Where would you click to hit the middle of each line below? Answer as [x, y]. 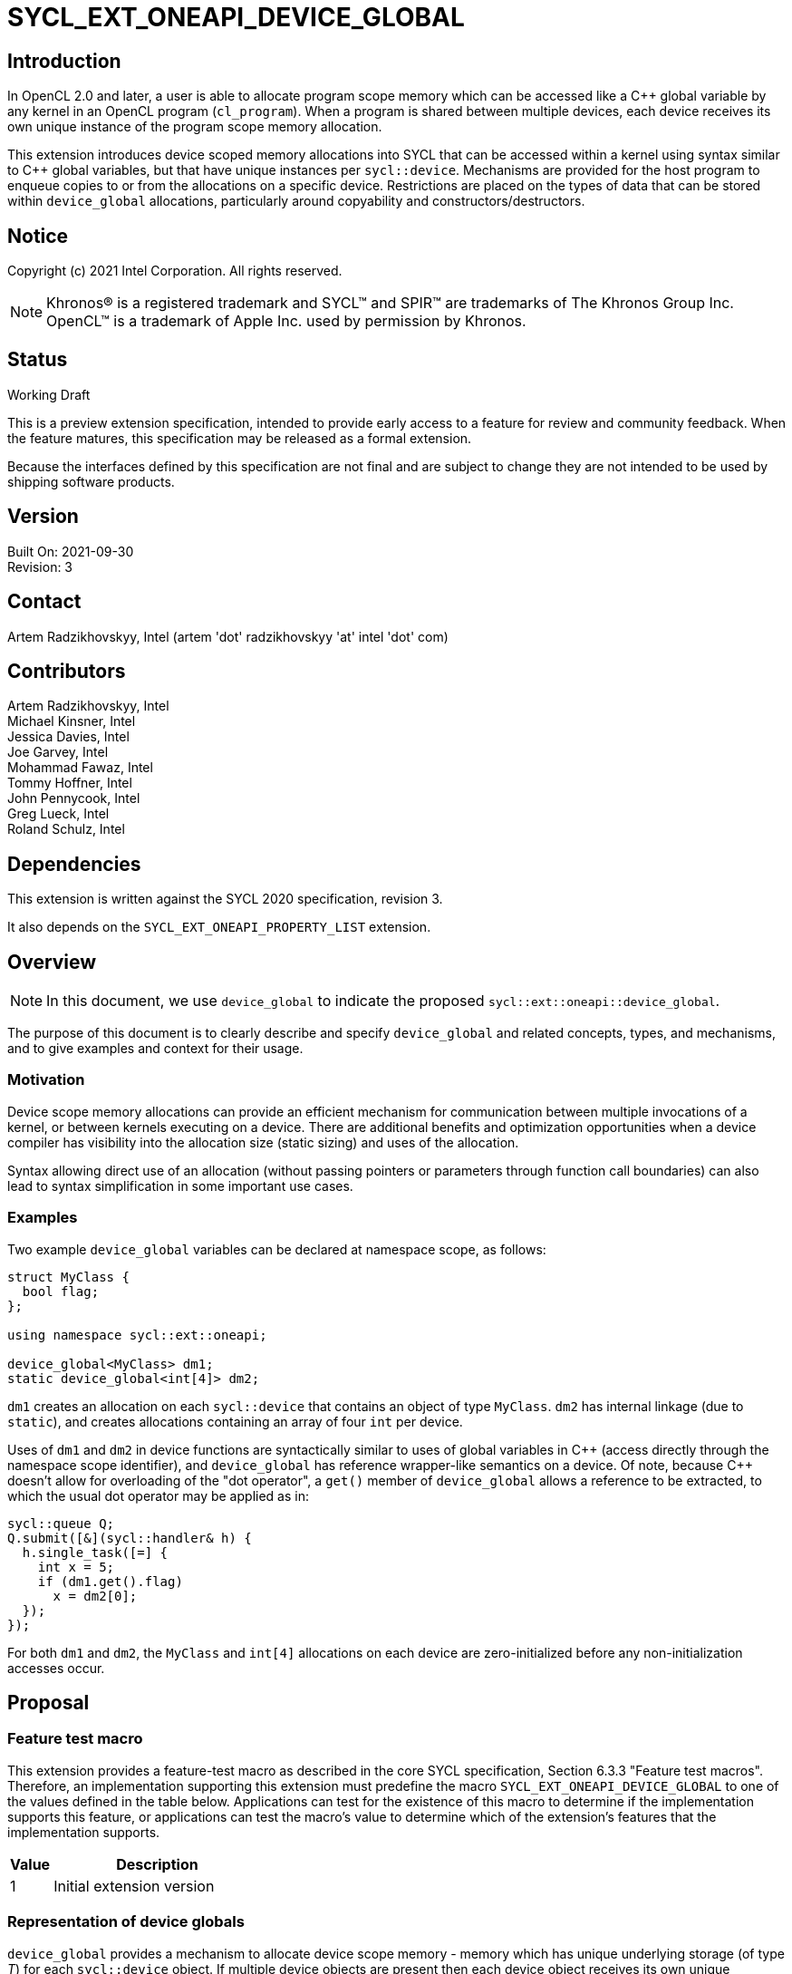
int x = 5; [76, 1567]
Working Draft [49, 394]
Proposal [48, 1703]
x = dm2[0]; [95, 1596]
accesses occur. [56, 1668]
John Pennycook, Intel [74, 798]
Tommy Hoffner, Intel [70, 783]
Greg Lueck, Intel [58, 814]
